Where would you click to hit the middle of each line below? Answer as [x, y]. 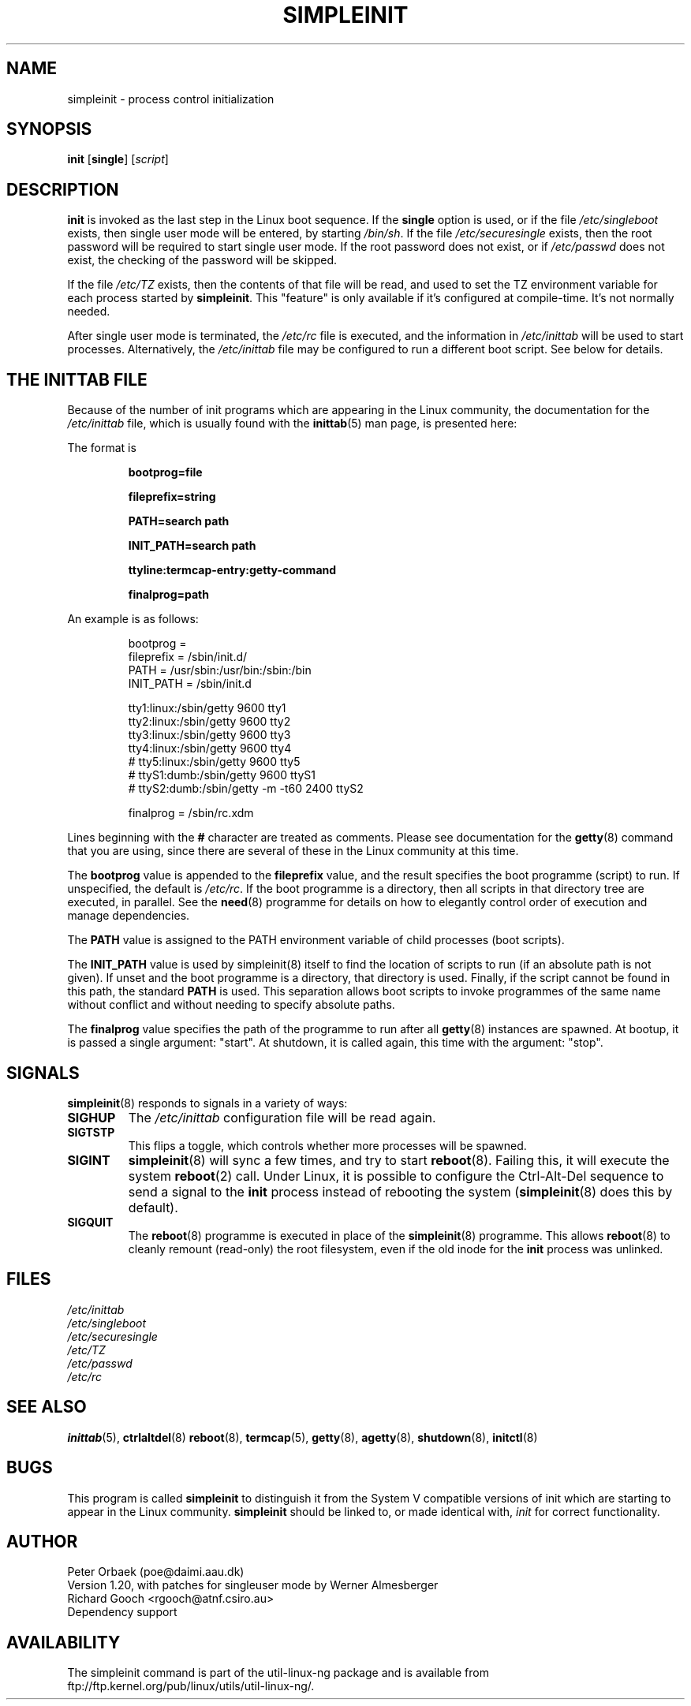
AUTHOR [42, 1541]
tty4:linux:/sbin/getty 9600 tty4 [210, 748]
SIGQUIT [90, 1222]
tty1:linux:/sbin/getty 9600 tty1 [207, 708]
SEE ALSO [47, 1407]
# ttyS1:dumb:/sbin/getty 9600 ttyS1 [222, 775]
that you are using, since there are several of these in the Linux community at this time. [293, 851]
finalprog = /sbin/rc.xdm [191, 813]
